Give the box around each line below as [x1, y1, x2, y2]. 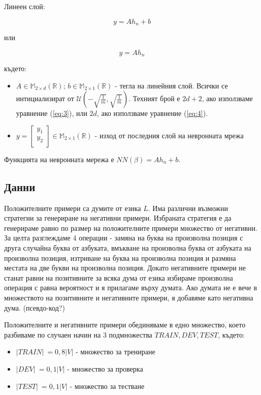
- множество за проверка [67, 363, 143, 374]
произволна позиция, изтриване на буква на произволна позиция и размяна [4, 252, 236, 263]
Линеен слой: [4, 1, 45, 11]
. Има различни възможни [148, 202, 229, 213]
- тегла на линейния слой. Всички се [115, 80, 228, 90]
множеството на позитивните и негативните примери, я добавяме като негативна [4, 292, 253, 303]
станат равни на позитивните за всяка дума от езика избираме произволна [4, 272, 233, 283]
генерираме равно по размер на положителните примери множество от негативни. [4, 222, 257, 233]
